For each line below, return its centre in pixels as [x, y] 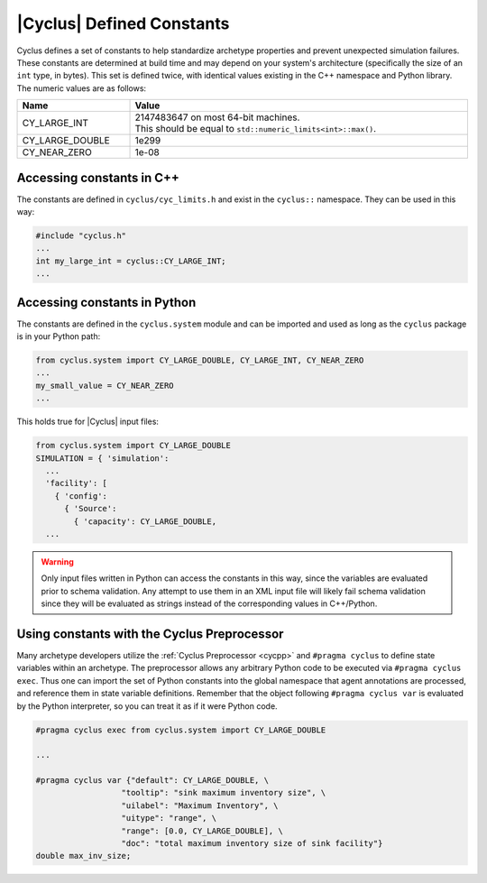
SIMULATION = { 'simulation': [102, 458]
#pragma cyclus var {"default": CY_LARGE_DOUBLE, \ [152, 781]
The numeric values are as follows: [82, 88]
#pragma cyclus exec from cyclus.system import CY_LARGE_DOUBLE [181, 730]
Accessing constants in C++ [98, 177]
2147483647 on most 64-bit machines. [217, 117]
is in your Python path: [59, 336]
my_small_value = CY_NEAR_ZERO [105, 385]
